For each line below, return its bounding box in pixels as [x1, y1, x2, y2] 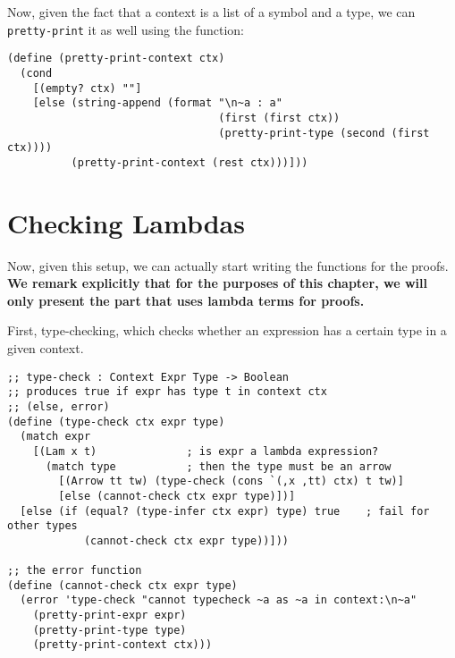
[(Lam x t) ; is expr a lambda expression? [32, 444, 379, 458]
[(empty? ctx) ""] [32, 81, 142, 95]
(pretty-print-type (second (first [218, 126, 430, 139]
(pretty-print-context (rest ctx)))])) [71, 156, 308, 169]
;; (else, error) [7, 400, 110, 413]
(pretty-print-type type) [32, 623, 187, 637]
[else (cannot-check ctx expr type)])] [58, 489, 296, 502]
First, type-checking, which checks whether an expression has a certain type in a [7, 321, 447, 340]
